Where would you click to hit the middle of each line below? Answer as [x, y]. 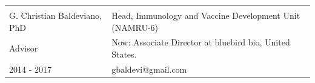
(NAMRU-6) [135, 27]
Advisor [24, 48]
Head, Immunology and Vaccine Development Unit [206, 15]
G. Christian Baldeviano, [55, 15]
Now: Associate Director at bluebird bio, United [201, 42]
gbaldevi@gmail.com [149, 69]
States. [124, 54]
